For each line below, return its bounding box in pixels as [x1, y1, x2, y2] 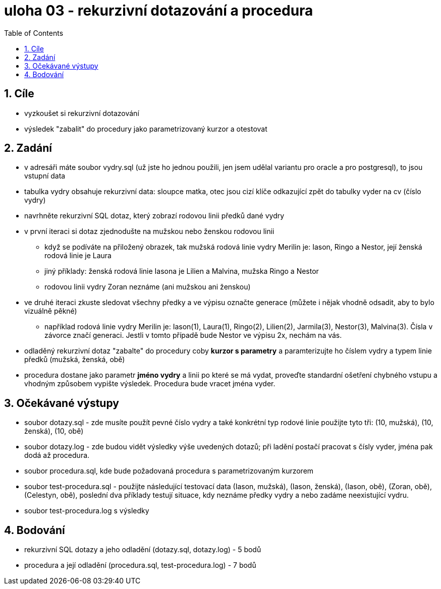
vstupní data [24, 171, 66, 181]
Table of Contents [4, 28, 64, 37]
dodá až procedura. [24, 451, 90, 460]
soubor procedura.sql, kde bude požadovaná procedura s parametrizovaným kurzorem [24, 466, 314, 476]
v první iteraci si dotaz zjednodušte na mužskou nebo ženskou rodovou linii [24, 227, 274, 236]
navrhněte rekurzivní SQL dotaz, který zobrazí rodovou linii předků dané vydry [24, 211, 285, 220]
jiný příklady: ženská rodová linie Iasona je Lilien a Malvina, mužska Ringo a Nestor [44, 267, 319, 276]
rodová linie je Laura [44, 251, 112, 260]
